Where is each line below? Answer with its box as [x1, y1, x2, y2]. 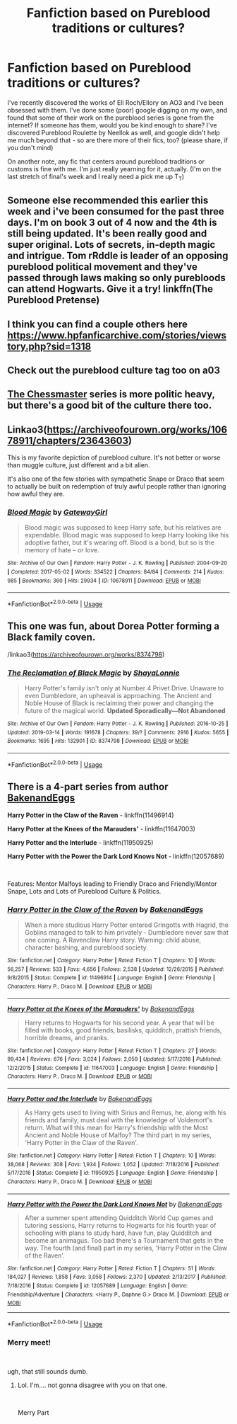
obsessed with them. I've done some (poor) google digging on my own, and [7, 106, 228, 114]
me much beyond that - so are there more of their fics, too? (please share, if [7, 136, 229, 144]
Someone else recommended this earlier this [7, 195, 209, 207]
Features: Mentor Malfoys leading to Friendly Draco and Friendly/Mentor [7, 879, 217, 888]
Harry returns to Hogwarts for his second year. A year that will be [24, 1018, 215, 1027]
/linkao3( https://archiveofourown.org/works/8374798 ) [7, 650, 165, 659]
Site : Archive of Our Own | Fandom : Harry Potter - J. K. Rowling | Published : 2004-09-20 [7, 559, 228, 567]
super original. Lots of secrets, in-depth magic [7, 239, 216, 251]
